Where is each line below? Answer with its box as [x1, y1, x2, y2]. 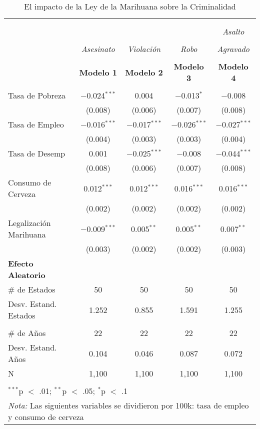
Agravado [217, 43, 249, 54]
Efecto [8, 257, 33, 269]
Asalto [222, 25, 244, 37]
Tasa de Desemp [8, 147, 65, 159]
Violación [127, 43, 161, 54]
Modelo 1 [79, 66, 117, 78]
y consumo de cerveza [8, 411, 84, 422]
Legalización [8, 217, 51, 228]
